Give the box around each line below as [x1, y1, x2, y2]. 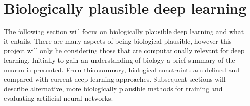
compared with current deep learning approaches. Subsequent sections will [4, 74, 226, 84]
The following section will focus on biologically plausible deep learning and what [4, 26, 244, 36]
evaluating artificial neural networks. [4, 93, 113, 103]
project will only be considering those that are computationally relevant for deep [4, 45, 245, 55]
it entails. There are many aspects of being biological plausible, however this [4, 35, 232, 46]
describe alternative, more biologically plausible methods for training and [4, 83, 223, 93]
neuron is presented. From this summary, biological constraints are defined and [4, 64, 240, 74]
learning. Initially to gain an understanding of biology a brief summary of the [4, 54, 235, 65]
